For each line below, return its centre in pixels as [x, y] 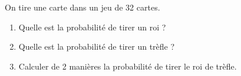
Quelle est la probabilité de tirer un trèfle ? [97, 46]
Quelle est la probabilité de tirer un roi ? [92, 27]
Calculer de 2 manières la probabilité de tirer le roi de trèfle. [128, 66]
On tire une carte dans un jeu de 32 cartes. [82, 7]
